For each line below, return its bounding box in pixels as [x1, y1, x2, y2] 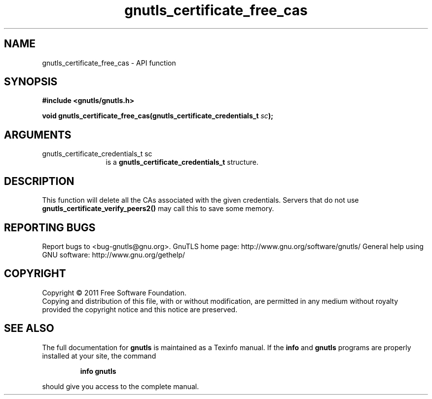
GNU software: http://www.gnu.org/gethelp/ [42, 250, 185, 259]
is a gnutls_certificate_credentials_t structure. [106, 158, 258, 167]
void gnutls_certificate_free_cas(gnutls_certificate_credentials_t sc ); [42, 111, 273, 120]
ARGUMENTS [4, 128, 72, 141]
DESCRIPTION [4, 175, 74, 187]
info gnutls [80, 366, 116, 375]
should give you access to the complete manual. [42, 382, 199, 391]
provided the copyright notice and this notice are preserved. [42, 305, 238, 314]
